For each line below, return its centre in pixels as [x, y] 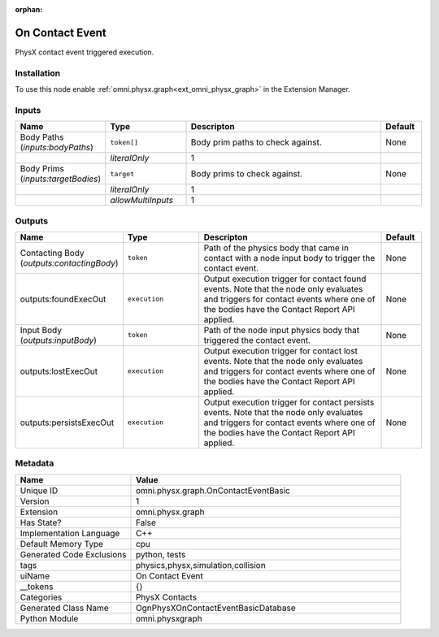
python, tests [161, 554]
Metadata [35, 463]
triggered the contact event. [257, 340]
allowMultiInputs [142, 201]
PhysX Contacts [166, 597]
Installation [38, 73]
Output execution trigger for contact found [285, 279]
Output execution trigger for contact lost [280, 351]
